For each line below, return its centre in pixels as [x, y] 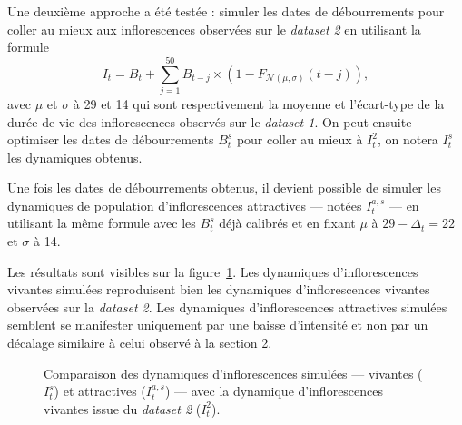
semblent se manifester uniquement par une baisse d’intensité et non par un [218, 325]
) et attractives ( [100, 391]
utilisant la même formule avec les [102, 223]
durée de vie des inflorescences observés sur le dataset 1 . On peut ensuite [210, 121]
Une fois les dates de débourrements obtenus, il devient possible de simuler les [224, 188]
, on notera [408, 139]
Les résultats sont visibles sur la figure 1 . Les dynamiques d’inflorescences [213, 271]
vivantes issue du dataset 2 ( [123, 408]
